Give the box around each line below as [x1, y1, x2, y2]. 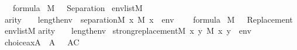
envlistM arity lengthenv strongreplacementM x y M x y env [5, 24, 251, 37]
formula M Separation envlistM [12, 2, 143, 13]
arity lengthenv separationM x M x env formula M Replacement [5, 13, 293, 25]
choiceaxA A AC [5, 35, 80, 48]
